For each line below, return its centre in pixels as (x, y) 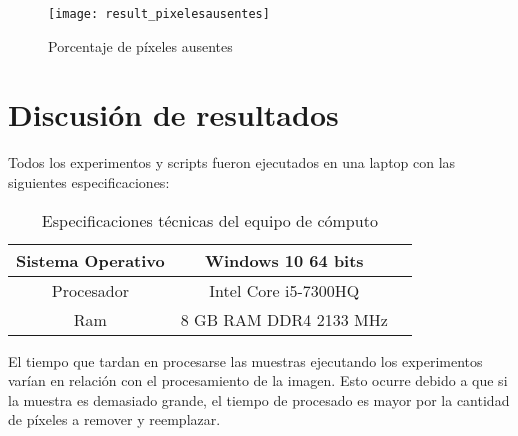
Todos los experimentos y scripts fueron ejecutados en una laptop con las (232, 162)
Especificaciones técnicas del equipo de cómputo (209, 220)
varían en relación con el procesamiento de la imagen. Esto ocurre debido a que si (258, 380)
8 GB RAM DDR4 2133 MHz (284, 319)
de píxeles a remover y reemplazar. (114, 419)
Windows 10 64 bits (284, 260)
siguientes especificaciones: (89, 181)
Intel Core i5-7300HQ (284, 290)
